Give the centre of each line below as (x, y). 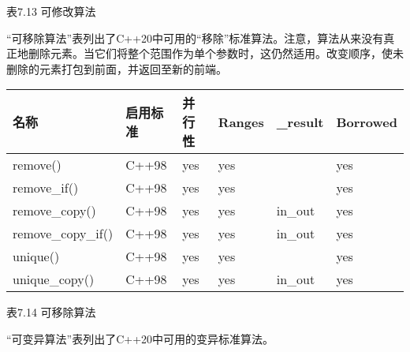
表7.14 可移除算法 (51, 312)
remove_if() (46, 188)
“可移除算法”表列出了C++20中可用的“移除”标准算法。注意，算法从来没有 (195, 37)
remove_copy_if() (63, 234)
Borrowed (367, 122)
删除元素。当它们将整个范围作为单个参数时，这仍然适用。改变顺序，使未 (216, 53)
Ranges (241, 122)
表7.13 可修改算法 (51, 11)
